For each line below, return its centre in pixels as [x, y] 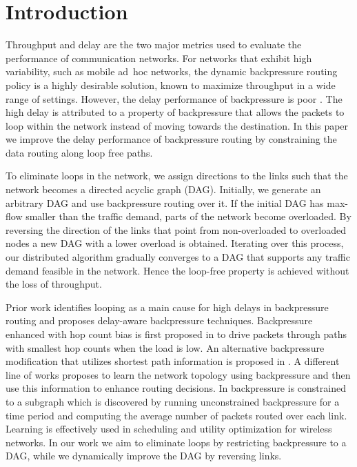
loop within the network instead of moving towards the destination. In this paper [177, 125]
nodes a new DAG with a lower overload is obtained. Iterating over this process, [175, 243]
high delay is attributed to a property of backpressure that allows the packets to [175, 112]
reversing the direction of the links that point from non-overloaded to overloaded [176, 229]
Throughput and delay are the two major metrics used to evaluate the [154, 44]
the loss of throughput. [54, 284]
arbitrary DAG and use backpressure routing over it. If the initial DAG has [165, 202]
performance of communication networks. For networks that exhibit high [159, 58]
